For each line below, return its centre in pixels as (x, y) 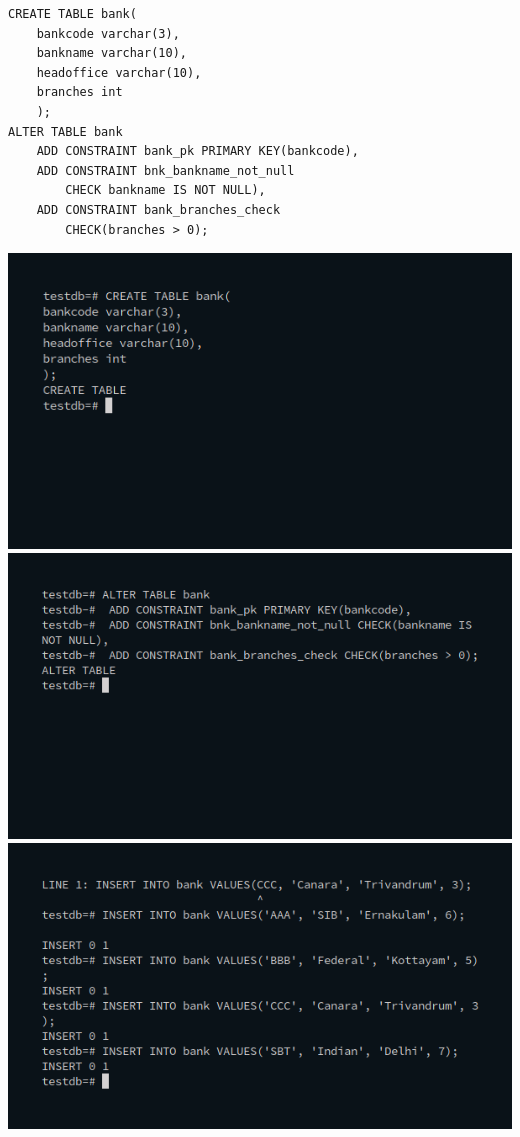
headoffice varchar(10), (119, 72)
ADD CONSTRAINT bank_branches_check (158, 209)
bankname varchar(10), (111, 53)
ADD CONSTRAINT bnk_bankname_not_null (165, 170)
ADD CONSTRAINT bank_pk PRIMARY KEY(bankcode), (197, 151)
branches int (79, 92)
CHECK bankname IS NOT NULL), (165, 190)
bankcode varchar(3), (108, 33)
